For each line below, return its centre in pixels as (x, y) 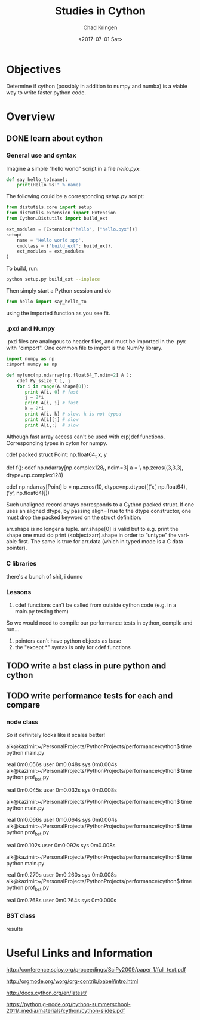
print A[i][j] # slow (52, 419)
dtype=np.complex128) (35, 475)
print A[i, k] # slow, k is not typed (73, 414)
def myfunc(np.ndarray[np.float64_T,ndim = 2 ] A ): (69, 375)
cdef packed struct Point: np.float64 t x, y (57, 455)
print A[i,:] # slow (52, 425)
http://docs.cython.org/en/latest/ (47, 993)
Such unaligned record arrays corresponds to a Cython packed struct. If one (100, 505)
